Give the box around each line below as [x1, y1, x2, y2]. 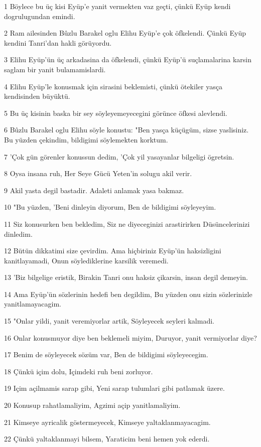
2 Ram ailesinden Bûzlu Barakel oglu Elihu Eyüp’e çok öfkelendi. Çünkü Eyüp [4, 28, 246, 38]
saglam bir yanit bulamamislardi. [4, 64, 106, 74]
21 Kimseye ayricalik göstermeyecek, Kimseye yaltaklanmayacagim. [4, 416, 211, 427]
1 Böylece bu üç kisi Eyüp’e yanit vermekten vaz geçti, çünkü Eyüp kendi [4, 1, 231, 11]
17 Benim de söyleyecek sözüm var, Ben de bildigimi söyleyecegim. [4, 349, 208, 360]
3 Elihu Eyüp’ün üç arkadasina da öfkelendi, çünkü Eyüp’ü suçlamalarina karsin [4, 54, 251, 65]
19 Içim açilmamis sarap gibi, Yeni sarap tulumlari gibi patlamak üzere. [4, 383, 225, 393]
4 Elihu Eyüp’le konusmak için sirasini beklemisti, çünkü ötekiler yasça [4, 81, 222, 91]
